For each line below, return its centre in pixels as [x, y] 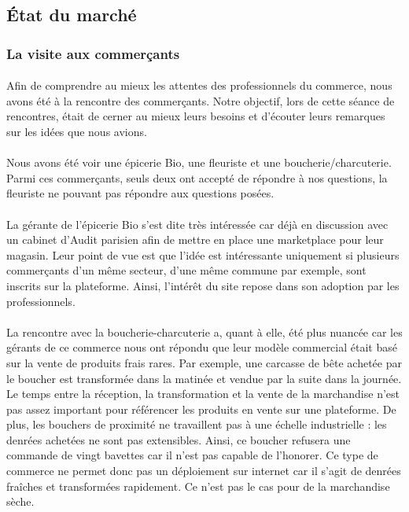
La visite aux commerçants [93, 53]
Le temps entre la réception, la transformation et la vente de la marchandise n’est [203, 394]
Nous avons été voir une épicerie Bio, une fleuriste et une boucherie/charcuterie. [199, 162]
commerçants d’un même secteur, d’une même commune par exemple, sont [186, 270]
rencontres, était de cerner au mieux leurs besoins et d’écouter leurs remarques [196, 116]
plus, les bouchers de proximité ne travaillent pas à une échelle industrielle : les [197, 424]
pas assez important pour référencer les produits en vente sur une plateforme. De [201, 409]
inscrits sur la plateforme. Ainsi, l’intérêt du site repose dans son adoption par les [203, 285]
